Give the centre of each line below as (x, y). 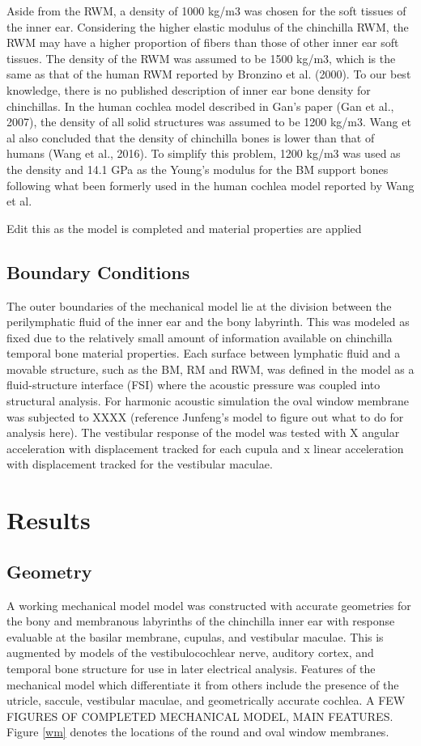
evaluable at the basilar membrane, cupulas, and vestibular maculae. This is (195, 636)
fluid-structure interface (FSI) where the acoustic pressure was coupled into (193, 385)
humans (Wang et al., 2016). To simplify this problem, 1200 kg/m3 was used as (204, 153)
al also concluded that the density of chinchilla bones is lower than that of (191, 137)
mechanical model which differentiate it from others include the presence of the (203, 684)
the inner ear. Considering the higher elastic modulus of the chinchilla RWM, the (208, 26)
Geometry (49, 571)
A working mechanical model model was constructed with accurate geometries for (209, 605)
